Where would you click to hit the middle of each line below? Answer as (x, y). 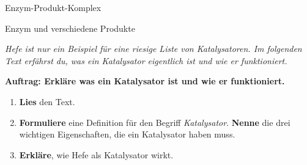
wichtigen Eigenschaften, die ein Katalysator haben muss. (127, 134)
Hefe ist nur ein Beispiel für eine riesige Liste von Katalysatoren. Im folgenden (153, 49)
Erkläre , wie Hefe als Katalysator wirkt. (96, 154)
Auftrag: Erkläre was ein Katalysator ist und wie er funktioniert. (145, 81)
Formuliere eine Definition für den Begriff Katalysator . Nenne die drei (155, 122)
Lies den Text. (47, 101)
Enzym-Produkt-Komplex (53, 7)
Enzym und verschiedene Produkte (70, 28)
